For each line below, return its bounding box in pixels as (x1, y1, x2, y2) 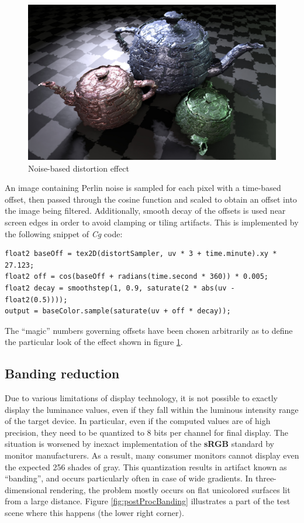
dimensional (5, 483, 47, 495)
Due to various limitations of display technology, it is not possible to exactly (5, 392, 278, 404)
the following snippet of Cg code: (5, 227, 123, 240)
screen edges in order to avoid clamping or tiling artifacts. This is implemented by (5, 216, 299, 228)
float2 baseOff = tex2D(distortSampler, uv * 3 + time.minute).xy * (5, 249, 277, 258)
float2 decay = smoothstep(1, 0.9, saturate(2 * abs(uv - (5, 283, 235, 292)
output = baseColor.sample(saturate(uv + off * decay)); (5, 307, 231, 316)
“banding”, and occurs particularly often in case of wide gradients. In (5, 472, 253, 484)
